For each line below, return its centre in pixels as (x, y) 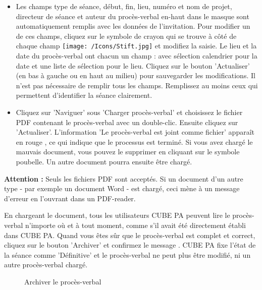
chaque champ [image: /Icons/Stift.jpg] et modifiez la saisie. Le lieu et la (136, 46)
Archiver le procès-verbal (63, 281)
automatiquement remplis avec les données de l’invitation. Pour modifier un (133, 26)
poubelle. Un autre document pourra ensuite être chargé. (104, 161)
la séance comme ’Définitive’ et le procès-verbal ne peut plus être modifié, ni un (127, 254)
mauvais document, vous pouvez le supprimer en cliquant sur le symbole (128, 152)
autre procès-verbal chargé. (46, 265)
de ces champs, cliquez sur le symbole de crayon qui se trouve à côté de (126, 36)
